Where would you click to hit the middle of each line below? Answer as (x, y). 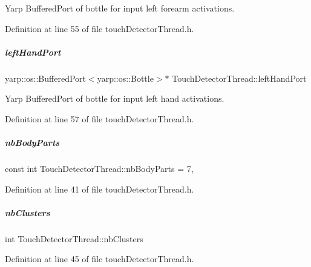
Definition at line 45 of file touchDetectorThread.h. (100, 259)
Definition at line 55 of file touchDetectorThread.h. (100, 28)
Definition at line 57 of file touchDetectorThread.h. (100, 118)
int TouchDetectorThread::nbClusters (74, 238)
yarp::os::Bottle (125, 78)
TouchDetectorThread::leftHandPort (239, 78)
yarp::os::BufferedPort (45, 78)
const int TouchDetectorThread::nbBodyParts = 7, (99, 169)
